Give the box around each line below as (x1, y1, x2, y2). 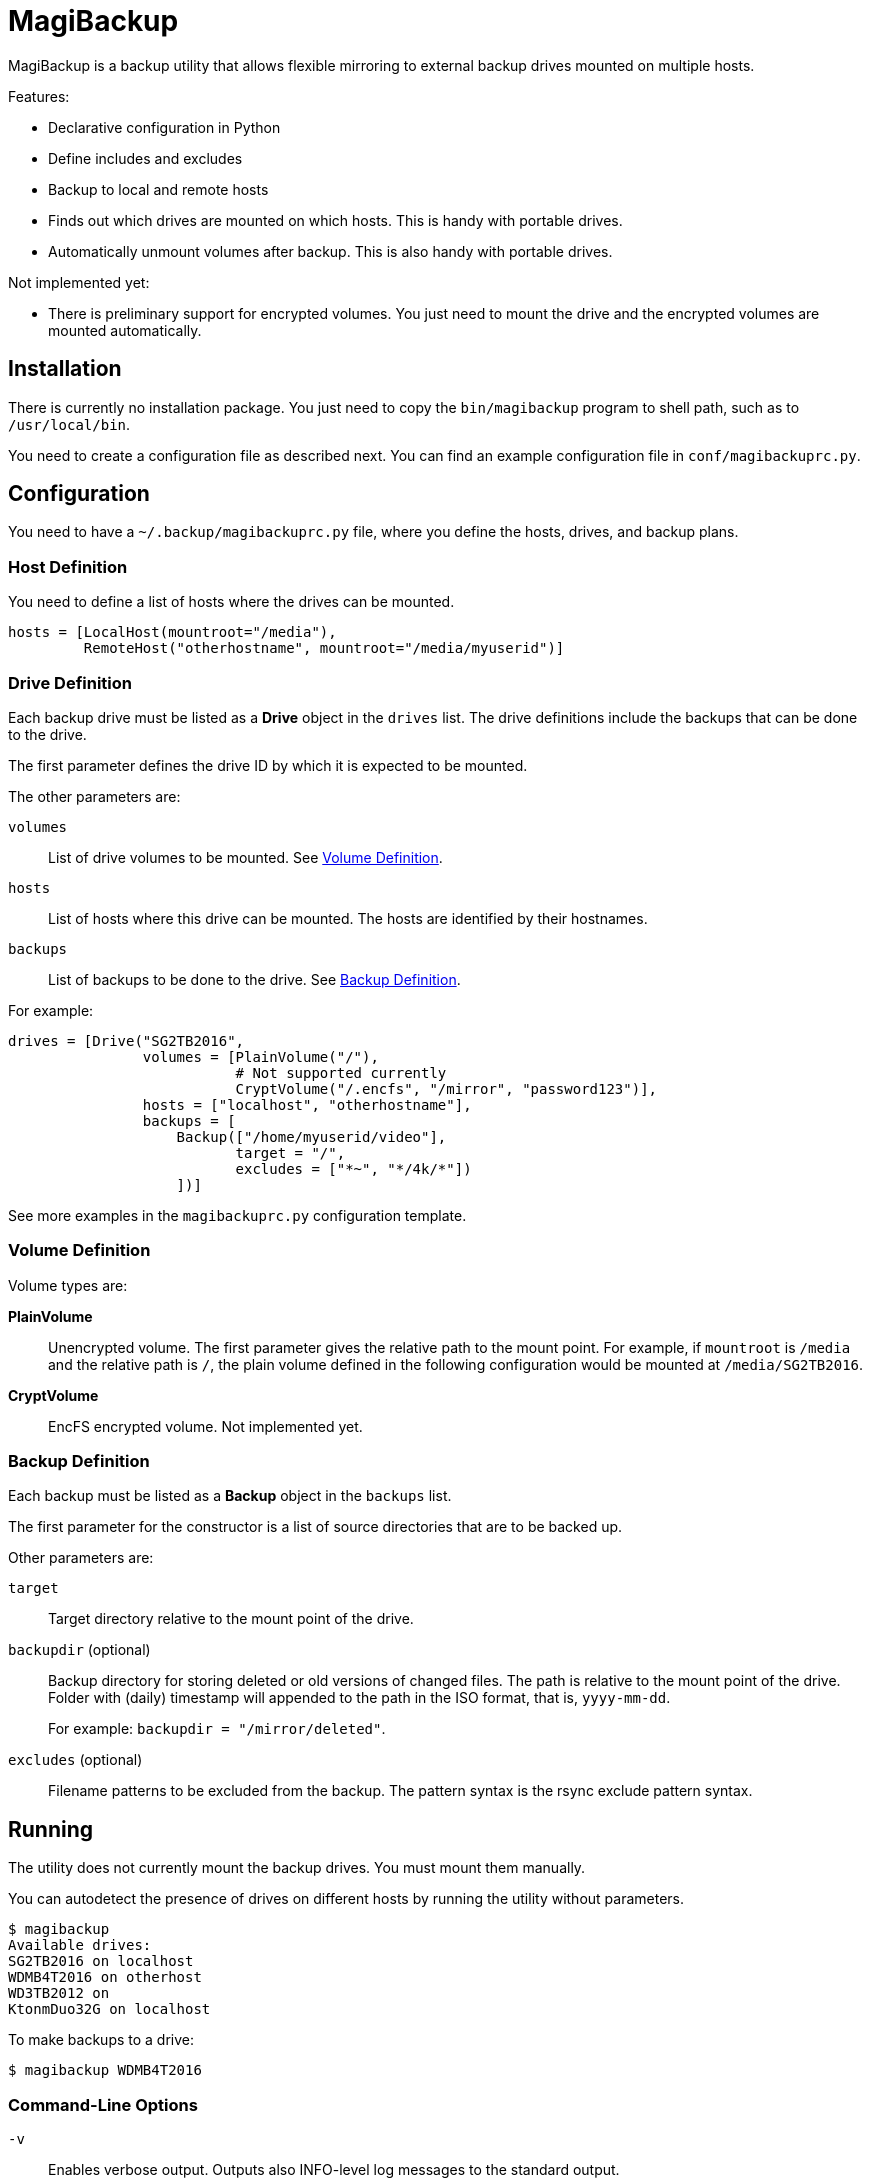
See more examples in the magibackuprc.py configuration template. (8, 1206, 467, 1224)
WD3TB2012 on (8, 1985, 110, 2002)
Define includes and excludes (48, 149, 243, 167)
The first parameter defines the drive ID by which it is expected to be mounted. (8, 756, 528, 774)
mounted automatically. (48, 321, 202, 339)
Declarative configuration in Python (48, 118, 281, 136)
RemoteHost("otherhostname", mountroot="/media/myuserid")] (83, 640, 565, 657)
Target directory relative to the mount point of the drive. (48, 1610, 414, 1628)
